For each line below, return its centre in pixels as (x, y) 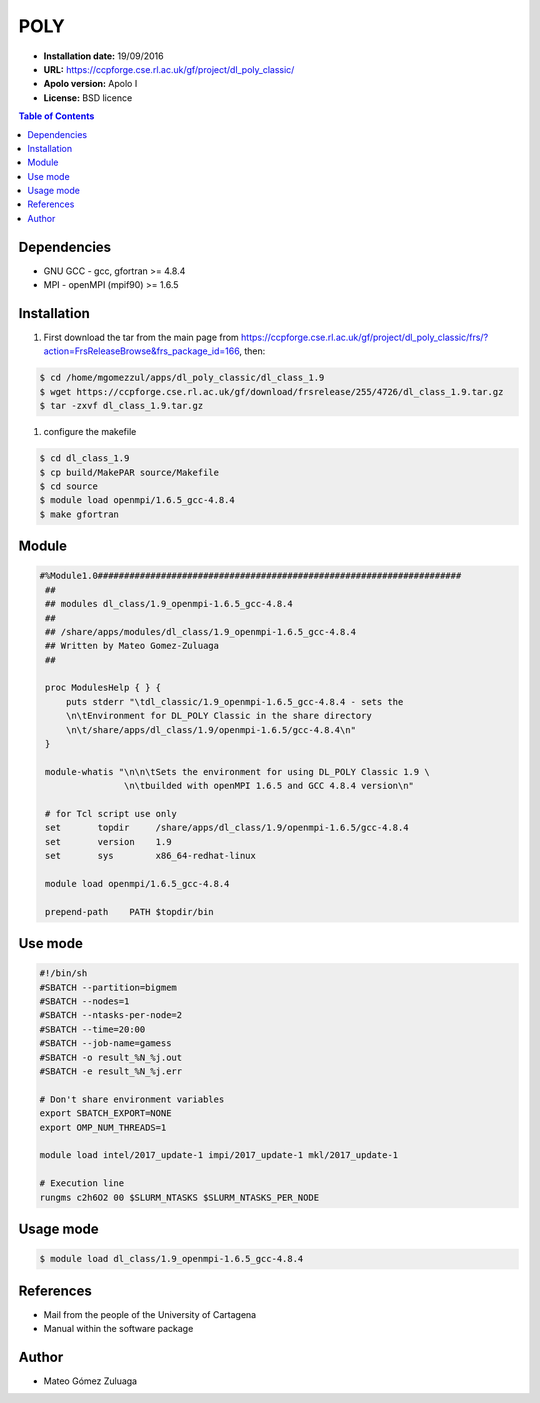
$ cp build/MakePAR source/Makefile (129, 472)
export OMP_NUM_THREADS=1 (103, 1127)
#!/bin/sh (63, 973)
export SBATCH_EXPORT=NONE (105, 1113)
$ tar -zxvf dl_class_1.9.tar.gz (121, 406)
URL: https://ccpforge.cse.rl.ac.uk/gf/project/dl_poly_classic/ (169, 69)
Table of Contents (56, 116)
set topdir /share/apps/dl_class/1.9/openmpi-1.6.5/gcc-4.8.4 (227, 828)
